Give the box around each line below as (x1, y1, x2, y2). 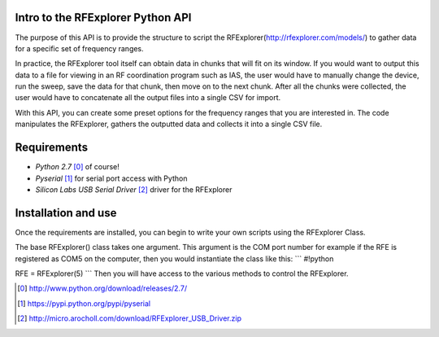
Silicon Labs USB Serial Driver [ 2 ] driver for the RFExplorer (35, 184, 233, 195)
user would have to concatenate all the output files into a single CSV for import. (15, 93, 281, 103)
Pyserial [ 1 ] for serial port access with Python (35, 173, 188, 183)
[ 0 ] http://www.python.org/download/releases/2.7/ (17, 283, 187, 293)
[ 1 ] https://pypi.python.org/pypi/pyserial (17, 298, 150, 309)
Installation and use (15, 206, 117, 220)
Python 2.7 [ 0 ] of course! (35, 162, 120, 172)
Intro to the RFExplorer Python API (15, 11, 192, 24)
